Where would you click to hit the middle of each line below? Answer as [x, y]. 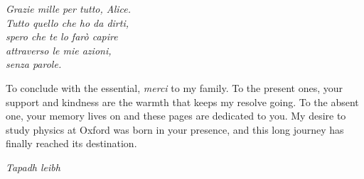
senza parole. [34, 64]
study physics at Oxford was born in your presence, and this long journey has [175, 129]
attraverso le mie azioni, [59, 50]
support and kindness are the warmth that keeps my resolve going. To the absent [182, 102]
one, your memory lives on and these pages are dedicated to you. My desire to [176, 116]
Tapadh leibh [33, 167]
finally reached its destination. [71, 143]
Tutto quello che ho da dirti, [68, 22]
